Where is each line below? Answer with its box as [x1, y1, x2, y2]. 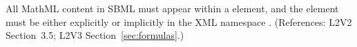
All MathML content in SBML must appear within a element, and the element [6, 1, 339, 15]
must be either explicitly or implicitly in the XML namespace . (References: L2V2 [6, 14, 352, 29]
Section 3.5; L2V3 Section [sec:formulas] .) [6, 28, 184, 42]
